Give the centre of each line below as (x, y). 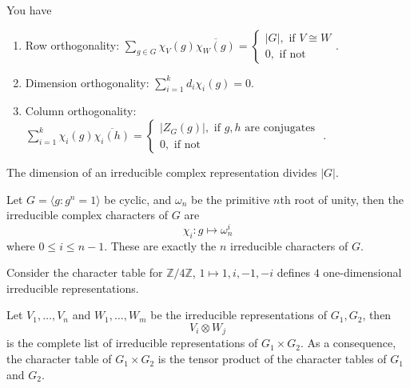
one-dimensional (362, 272)
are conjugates (280, 128)
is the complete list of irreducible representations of (132, 343)
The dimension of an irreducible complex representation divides (162, 172)
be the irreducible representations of (239, 315)
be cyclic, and (138, 199)
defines (293, 272)
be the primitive (230, 199)
